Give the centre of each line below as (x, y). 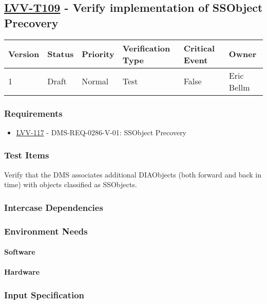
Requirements (33, 113)
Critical (199, 48)
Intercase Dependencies (54, 207)
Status (61, 54)
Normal (95, 81)
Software (20, 252)
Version (24, 54)
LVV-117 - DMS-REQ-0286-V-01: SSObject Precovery (101, 132)
